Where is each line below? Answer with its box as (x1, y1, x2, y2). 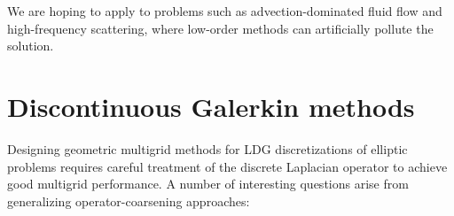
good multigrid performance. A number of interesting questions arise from (7, 174, 409, 193)
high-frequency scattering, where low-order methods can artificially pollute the (7, 19, 434, 37)
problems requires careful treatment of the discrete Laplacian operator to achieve (7, 157, 448, 175)
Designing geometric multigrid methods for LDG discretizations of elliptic (7, 139, 408, 158)
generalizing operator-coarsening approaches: (7, 191, 250, 210)
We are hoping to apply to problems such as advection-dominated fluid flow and (7, 2, 442, 19)
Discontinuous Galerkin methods (7, 88, 415, 124)
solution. (7, 36, 54, 55)
